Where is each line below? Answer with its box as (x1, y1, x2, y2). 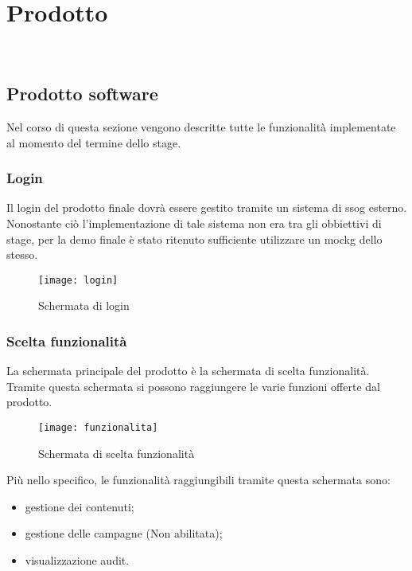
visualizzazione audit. (25, 551, 130, 568)
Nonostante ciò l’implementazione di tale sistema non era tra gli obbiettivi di (6, 214, 382, 231)
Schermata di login (38, 297, 130, 314)
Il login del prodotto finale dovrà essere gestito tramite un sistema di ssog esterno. (6, 199, 407, 216)
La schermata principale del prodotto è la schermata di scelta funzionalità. (6, 362, 370, 379)
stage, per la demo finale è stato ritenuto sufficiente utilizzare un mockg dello (6, 230, 383, 247)
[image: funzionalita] (38, 421, 158, 433)
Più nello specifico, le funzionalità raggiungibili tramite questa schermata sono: (6, 471, 391, 488)
